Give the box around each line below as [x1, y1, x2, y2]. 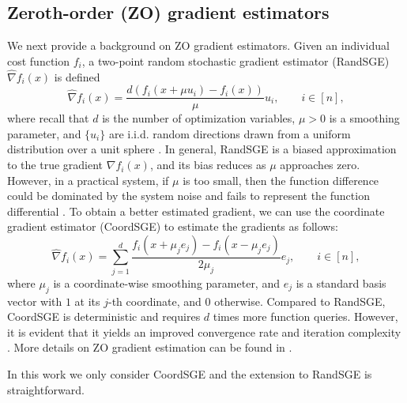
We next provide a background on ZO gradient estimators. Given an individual [7, 37, 390, 54]
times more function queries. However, [213, 308, 398, 325]
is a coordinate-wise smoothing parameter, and [53, 274, 280, 291]
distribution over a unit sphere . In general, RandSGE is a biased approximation [7, 141, 397, 157]
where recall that [7, 110, 89, 126]
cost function [7, 52, 70, 69]
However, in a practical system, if [7, 171, 169, 188]
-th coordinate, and [108, 292, 202, 309]
